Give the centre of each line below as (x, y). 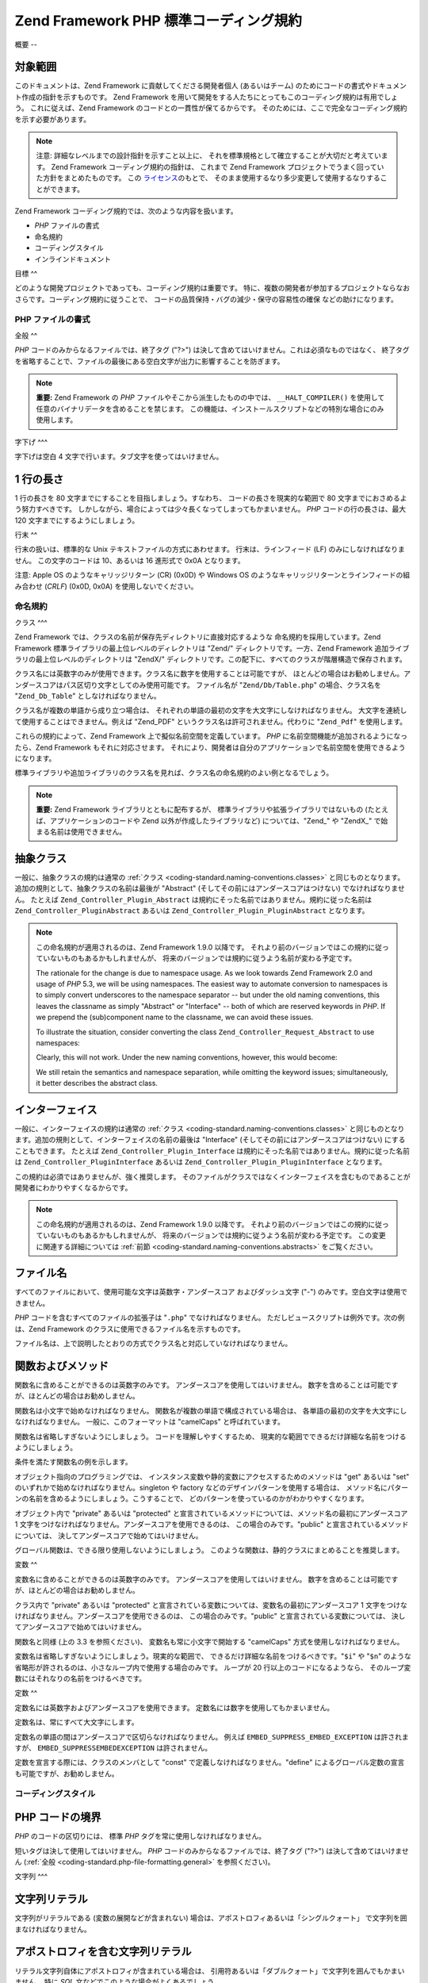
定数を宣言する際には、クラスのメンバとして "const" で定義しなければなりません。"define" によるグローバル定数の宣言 (210, 1762)
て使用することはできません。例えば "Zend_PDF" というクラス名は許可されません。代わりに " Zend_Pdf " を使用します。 (211, 721)
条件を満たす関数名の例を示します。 (73, 1462)
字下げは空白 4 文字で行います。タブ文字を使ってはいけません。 (119, 456)
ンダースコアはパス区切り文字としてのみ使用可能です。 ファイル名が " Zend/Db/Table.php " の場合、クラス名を (198, 685)
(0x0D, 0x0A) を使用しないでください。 (133, 586)
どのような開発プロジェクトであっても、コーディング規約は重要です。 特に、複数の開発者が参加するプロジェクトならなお (212, 288)
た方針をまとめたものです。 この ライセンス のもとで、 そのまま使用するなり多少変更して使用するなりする (208, 178)
